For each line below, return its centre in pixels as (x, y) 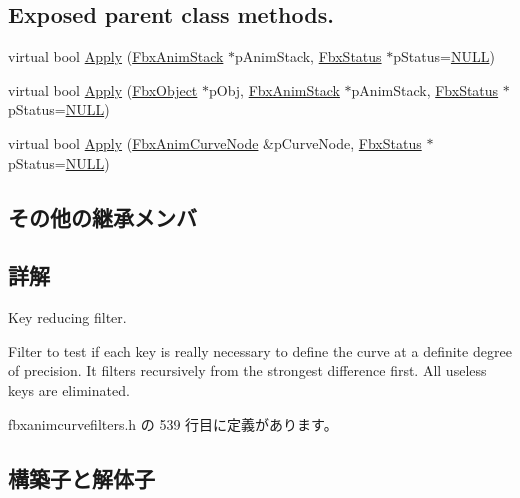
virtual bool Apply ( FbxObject (103, 89)
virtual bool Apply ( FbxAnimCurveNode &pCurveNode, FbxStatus (215, 142)
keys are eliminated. (69, 389)
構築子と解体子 (81, 477)
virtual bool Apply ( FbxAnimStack (116, 56)
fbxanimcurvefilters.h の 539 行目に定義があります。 (173, 423)
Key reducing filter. (67, 317)
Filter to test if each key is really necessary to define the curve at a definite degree (260, 350)
